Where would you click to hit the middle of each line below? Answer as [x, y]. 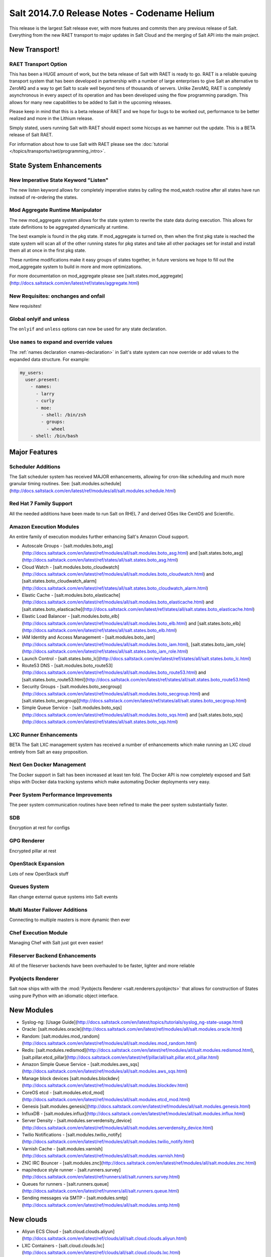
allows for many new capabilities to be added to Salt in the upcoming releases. [91, 102]
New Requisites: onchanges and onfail [57, 296]
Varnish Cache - [39, 1148]
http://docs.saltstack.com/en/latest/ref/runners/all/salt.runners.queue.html [100, 1191]
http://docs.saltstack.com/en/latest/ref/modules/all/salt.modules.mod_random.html [109, 1043]
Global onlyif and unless [39, 319]
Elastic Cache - [38, 595]
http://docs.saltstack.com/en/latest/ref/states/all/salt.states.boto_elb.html [99, 631]
